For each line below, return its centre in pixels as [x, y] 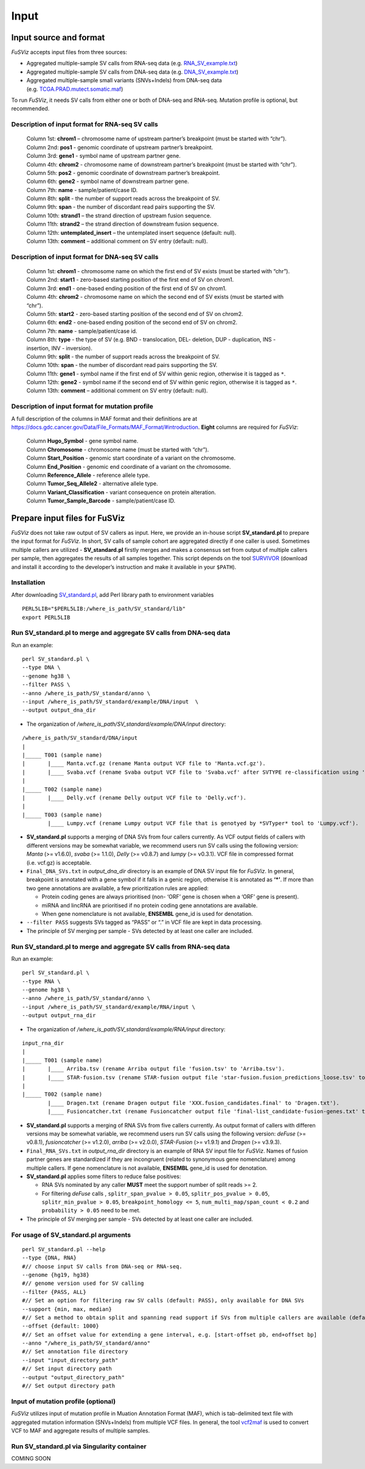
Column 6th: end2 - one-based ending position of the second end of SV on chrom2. [132, 323]
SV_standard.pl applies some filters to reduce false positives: [104, 1176]
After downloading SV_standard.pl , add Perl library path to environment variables [113, 595]
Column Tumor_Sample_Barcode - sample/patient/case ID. [101, 501]
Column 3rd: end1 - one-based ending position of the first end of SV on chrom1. [127, 288]
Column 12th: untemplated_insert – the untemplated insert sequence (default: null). [131, 232]
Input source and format [58, 38]
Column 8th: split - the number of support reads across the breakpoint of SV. [123, 199]
